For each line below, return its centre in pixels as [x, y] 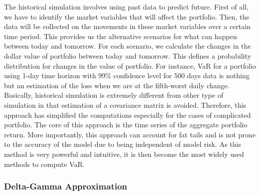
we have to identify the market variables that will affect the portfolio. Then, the [127, 16]
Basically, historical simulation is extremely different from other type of [114, 95]
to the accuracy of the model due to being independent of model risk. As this [123, 144]
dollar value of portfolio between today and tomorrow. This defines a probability [128, 55]
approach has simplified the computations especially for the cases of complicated [127, 115]
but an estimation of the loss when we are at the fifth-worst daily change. [117, 85]
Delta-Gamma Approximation [66, 186]
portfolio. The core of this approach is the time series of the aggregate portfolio [126, 125]
